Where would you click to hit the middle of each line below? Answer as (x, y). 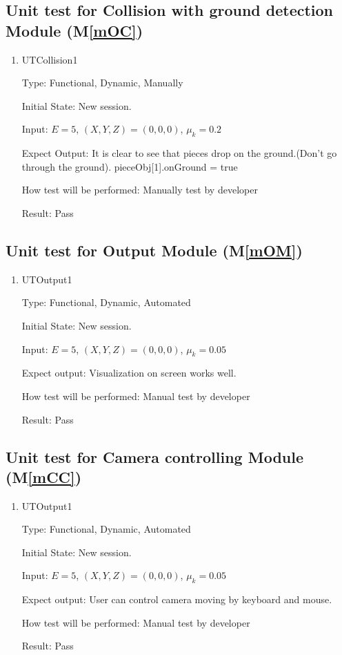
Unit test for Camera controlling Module (154, 456)
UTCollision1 (50, 59)
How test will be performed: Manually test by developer (140, 190)
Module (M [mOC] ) (74, 30)
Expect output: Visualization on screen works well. (129, 373)
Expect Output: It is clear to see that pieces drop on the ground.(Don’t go (179, 153)
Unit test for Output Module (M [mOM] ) (154, 250)
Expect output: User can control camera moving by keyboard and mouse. (177, 599)
